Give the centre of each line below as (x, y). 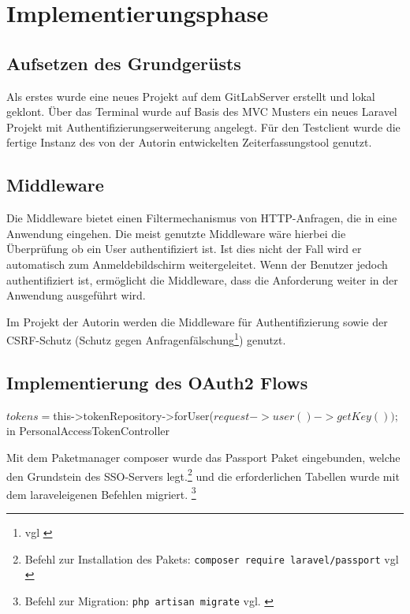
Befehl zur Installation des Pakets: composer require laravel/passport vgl (212, 558)
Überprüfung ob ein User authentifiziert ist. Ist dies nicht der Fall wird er (184, 249)
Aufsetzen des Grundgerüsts (124, 63)
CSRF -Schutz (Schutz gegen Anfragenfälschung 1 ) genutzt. (146, 339)
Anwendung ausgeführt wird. (76, 295)
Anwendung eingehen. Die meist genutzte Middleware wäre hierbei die (176, 233)
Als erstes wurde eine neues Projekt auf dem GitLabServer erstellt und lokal (191, 96)
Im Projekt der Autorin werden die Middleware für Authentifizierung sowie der (197, 321)
